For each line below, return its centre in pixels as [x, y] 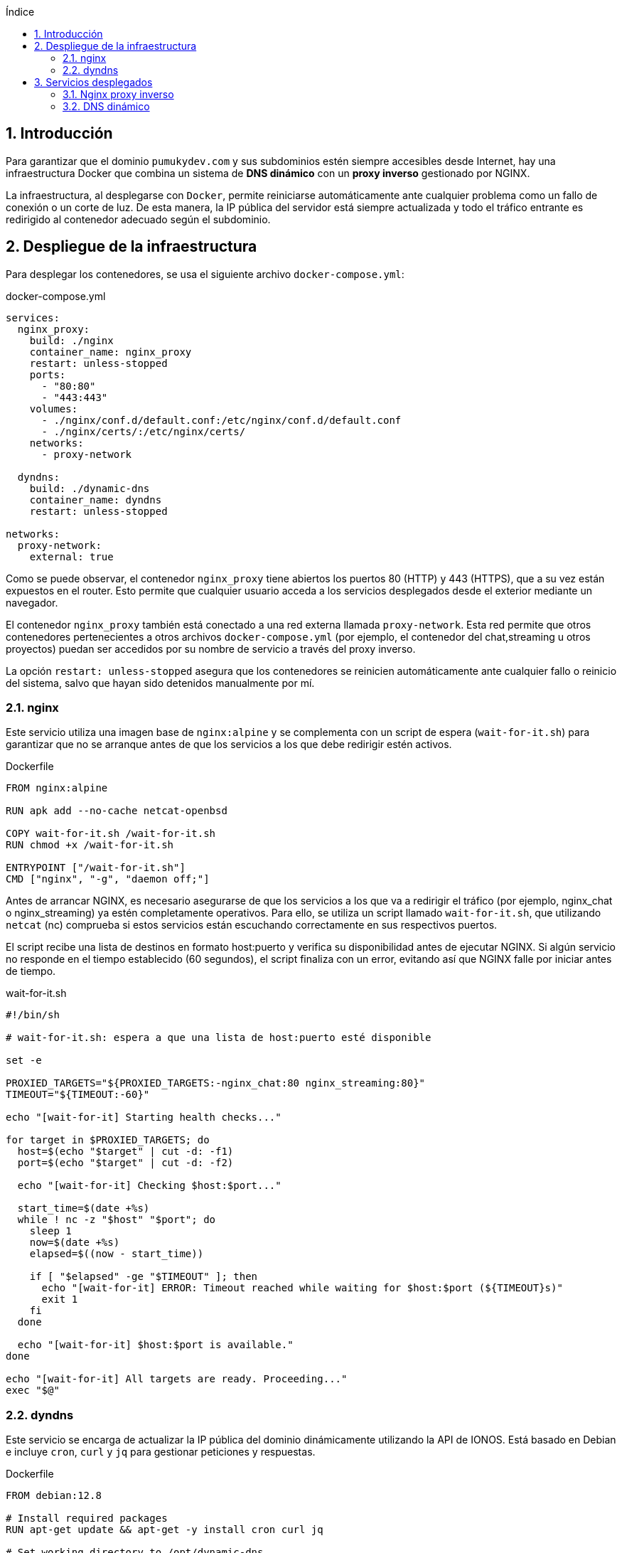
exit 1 [60, 1299]
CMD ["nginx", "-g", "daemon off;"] [108, 879]
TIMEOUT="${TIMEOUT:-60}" [78, 1095]
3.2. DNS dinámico [106, 106]
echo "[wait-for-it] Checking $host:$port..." [149, 1186]
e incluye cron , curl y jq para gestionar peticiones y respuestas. [161, 1452]
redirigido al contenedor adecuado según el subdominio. [138, 219]
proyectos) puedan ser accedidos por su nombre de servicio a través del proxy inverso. [211, 649]
